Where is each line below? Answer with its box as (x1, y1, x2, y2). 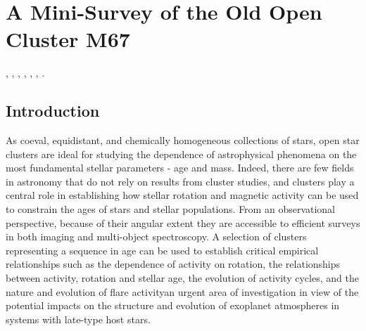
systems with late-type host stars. (6, 311, 151, 326)
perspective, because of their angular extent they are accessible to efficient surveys (6, 215, 360, 230)
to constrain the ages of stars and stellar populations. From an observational (6, 202, 336, 216)
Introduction (6, 100, 100, 122)
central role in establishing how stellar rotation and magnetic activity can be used (6, 188, 359, 202)
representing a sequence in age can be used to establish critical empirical (6, 242, 319, 257)
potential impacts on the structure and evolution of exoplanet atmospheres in (6, 298, 340, 313)
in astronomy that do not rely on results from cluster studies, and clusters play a (6, 174, 355, 188)
